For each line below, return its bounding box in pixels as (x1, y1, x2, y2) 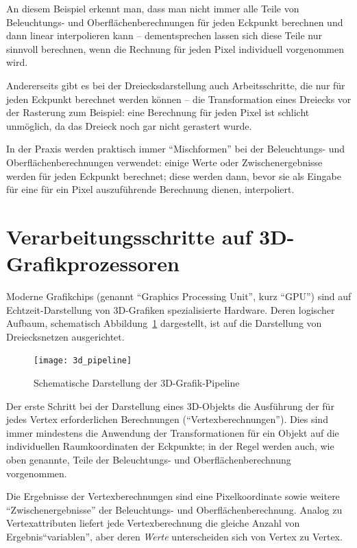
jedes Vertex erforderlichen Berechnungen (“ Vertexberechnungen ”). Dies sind (6, 412, 328, 426)
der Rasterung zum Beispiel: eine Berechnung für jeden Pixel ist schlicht (6, 105, 310, 119)
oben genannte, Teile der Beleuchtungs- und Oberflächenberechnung (6, 453, 291, 467)
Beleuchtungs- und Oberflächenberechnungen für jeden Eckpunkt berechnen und (6, 14, 343, 29)
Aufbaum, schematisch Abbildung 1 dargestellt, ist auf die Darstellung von (6, 316, 322, 330)
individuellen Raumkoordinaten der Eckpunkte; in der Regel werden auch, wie (6, 439, 334, 453)
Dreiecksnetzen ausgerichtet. (6, 329, 125, 343)
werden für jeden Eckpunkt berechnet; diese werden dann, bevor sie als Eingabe (6, 168, 341, 183)
